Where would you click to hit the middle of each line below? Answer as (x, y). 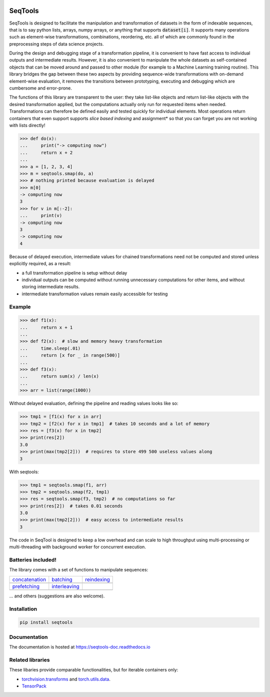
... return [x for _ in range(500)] (70, 356)
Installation (23, 609)
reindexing (97, 579)
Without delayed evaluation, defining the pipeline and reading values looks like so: (94, 403)
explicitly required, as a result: (40, 264)
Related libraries (29, 659)
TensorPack (34, 686)
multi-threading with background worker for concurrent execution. (77, 547)
